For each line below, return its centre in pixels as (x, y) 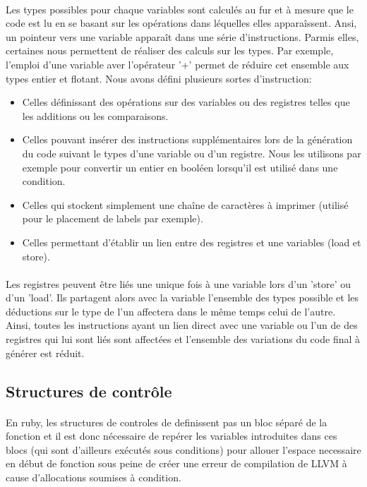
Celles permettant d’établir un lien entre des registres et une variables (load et (192, 242)
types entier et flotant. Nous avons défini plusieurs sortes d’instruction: (159, 78)
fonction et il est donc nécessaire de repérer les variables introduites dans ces (172, 436)
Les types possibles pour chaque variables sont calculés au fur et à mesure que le (180, 9)
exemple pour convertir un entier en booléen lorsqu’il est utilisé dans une (180, 167)
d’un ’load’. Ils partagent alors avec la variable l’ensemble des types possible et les (182, 297)
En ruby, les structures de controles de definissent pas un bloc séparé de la (167, 422)
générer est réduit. (45, 353)
